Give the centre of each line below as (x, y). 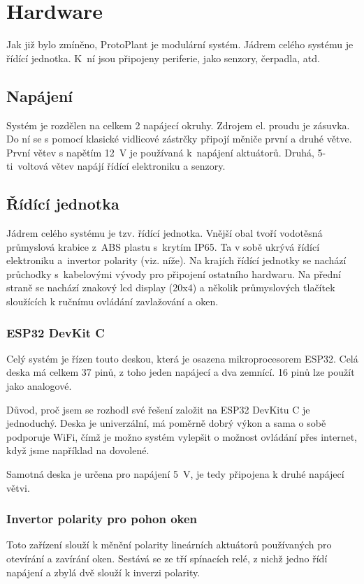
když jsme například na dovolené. (78, 450)
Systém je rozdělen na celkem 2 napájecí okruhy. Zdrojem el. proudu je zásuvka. (178, 125)
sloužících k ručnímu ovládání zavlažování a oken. (112, 301)
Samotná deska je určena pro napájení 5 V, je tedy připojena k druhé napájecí (175, 474)
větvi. (18, 487)
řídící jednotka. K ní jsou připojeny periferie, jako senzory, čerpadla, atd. (163, 58)
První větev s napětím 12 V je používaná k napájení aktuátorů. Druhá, (160, 152)
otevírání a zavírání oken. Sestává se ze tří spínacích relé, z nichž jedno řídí (167, 559)
